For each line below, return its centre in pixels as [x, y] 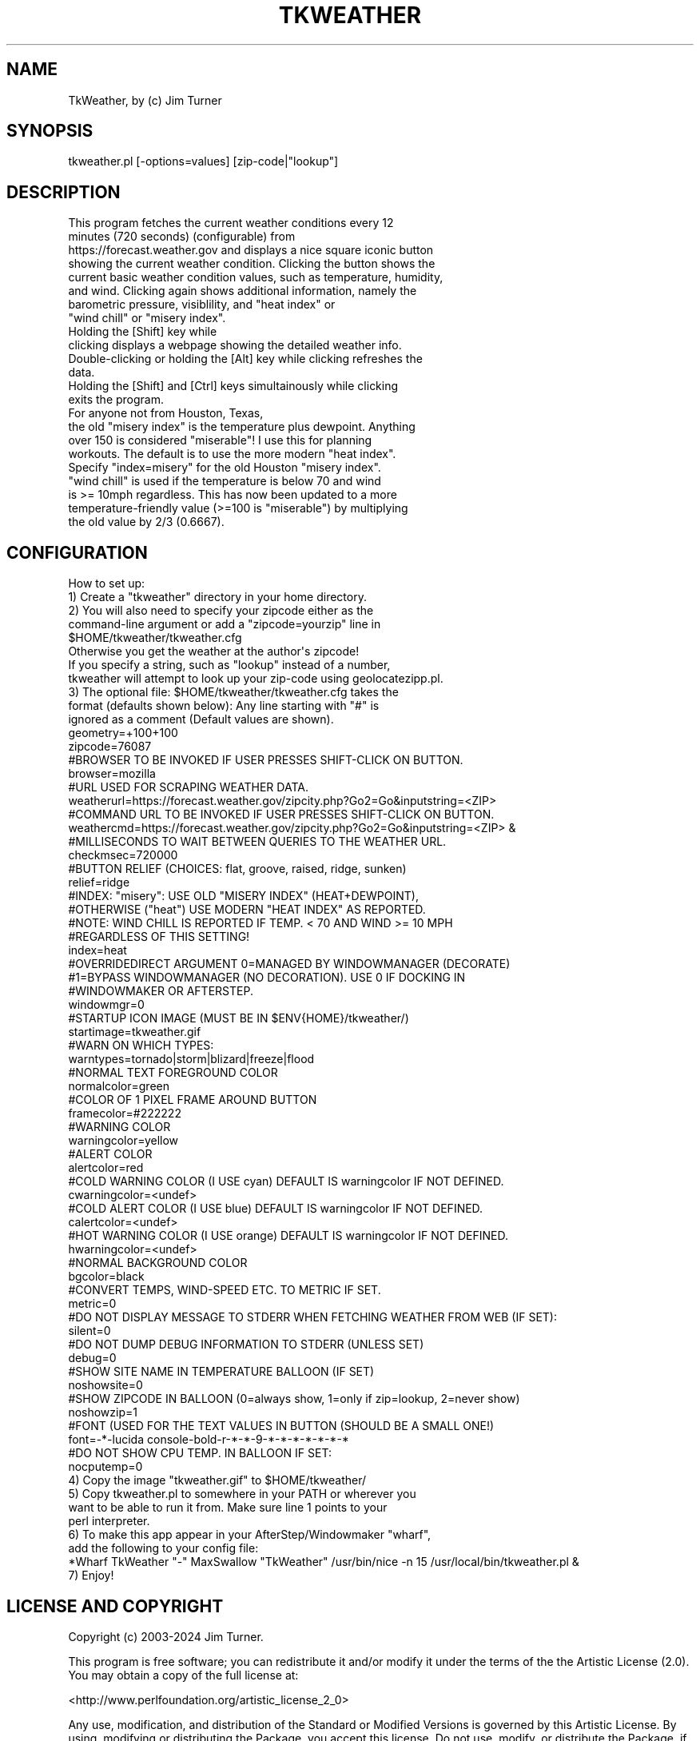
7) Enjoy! [91, 1576]
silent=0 [89, 1331]
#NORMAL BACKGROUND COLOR [158, 1263]
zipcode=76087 [110, 747]
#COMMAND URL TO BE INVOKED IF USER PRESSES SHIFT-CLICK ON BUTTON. [281, 815]
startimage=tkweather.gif [135, 1032]
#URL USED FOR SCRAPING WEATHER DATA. [188, 787]
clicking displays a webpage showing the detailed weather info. [235, 345]
